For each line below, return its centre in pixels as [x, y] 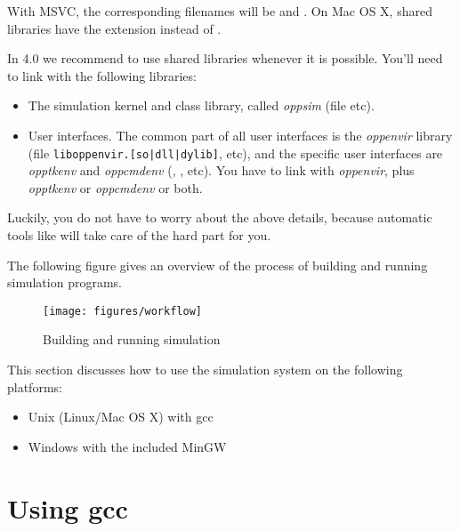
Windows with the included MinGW [127, 446]
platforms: [35, 386]
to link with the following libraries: [102, 75]
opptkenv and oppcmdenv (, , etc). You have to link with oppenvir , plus [221, 170]
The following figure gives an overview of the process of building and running [218, 265]
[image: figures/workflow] [122, 311]
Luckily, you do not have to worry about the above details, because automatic [220, 217]
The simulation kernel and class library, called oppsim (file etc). [201, 105]
